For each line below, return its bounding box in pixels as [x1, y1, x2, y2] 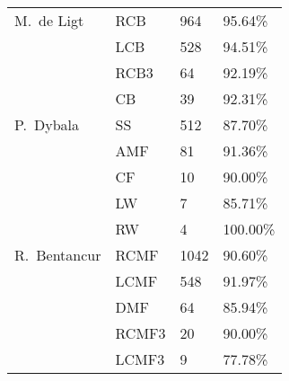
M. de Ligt [14, 10, 84, 31]
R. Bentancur [14, 244, 101, 265]
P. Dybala [14, 114, 80, 135]
